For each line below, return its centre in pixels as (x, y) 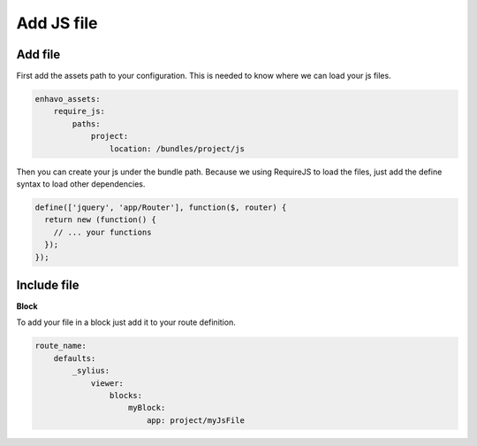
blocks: (126, 395)
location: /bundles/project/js (177, 149)
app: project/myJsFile (195, 420)
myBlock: (147, 408)
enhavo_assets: (68, 99)
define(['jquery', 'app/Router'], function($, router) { (161, 207)
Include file (48, 285)
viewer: (107, 383)
